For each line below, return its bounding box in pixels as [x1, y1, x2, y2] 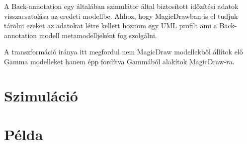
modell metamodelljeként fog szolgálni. [39, 30, 157, 40]
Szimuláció [4, 85, 78, 105]
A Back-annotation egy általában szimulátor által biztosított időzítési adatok [4, 1, 239, 11]
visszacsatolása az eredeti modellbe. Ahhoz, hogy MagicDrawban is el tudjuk [4, 10, 238, 21]
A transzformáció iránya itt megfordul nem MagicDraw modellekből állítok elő [4, 47, 243, 57]
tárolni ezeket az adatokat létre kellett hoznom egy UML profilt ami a [4, 20, 217, 31]
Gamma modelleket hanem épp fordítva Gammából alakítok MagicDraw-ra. [4, 56, 235, 66]
